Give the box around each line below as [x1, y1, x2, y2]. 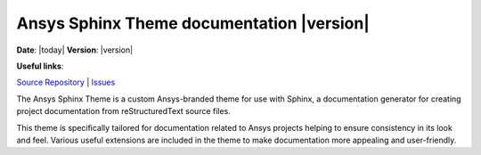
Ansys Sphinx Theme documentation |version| [16, 13, 370, 33]
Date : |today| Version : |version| [16, 45, 134, 55]
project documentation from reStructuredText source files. [16, 106, 231, 117]
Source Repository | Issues [16, 77, 116, 88]
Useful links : [16, 61, 64, 71]
